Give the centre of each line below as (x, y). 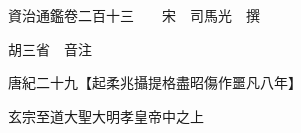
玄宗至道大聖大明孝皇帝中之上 (105, 115)
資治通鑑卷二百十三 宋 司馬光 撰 (133, 15)
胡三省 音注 (49, 48)
